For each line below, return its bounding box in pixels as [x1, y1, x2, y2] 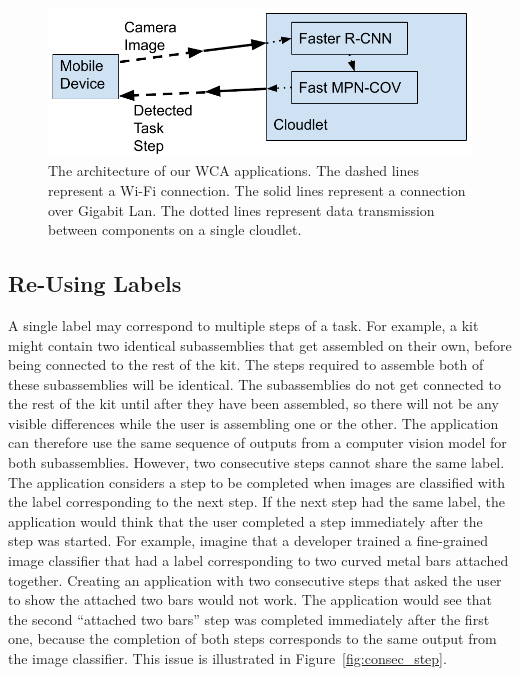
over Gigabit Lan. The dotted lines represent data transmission [48, 199, 435, 220]
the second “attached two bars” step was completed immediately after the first [8, 608, 490, 629]
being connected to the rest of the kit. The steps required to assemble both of [8, 354, 484, 375]
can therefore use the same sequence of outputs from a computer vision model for [8, 432, 507, 453]
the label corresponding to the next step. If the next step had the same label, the [8, 491, 505, 512]
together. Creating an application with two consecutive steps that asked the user [8, 569, 502, 590]
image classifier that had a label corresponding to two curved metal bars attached [8, 550, 509, 571]
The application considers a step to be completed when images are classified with [8, 471, 506, 492]
